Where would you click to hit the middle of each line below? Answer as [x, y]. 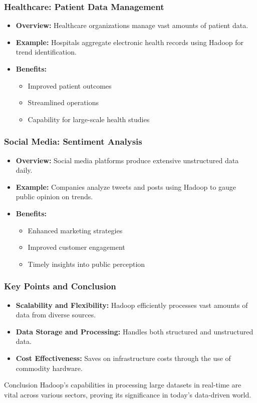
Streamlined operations [63, 102]
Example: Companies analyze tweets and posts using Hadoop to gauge [126, 186]
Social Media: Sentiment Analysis [73, 141]
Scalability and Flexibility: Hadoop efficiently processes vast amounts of [132, 305]
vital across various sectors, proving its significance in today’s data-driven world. [128, 394]
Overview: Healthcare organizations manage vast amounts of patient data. [132, 25]
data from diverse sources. [56, 315]
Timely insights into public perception [86, 264]
